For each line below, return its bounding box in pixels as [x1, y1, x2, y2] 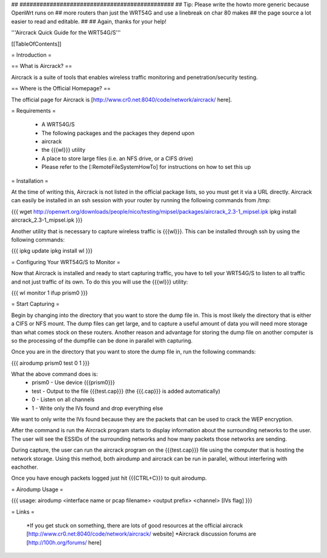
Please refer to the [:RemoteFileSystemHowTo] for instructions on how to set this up [41, 163, 251, 171]
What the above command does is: [11, 370, 98, 378]
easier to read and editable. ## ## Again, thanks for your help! [11, 18, 167, 25]
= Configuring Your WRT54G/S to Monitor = [11, 258, 121, 265]
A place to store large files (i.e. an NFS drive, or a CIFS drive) [41, 155, 194, 162]
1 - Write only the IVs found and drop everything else [31, 404, 163, 412]
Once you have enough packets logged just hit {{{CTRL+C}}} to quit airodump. [11, 474, 207, 482]
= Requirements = [11, 107, 56, 114]
